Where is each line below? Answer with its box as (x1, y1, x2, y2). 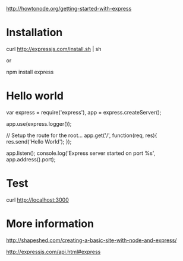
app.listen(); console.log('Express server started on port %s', (6, 149, 156, 157)
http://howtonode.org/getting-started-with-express (6, 5, 132, 12)
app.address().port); (6, 155, 56, 163)
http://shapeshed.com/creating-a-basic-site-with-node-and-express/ (6, 237, 177, 244)
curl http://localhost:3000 (6, 196, 70, 203)
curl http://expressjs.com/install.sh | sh (6, 45, 102, 52)
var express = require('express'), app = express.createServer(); (6, 109, 162, 116)
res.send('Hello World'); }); (6, 138, 72, 145)
